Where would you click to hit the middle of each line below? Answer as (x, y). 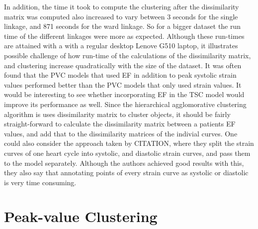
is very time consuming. (40, 182)
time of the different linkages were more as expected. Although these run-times (124, 36)
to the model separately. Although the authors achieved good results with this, (124, 163)
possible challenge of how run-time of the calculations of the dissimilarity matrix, (128, 55)
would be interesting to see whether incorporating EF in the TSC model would (124, 94)
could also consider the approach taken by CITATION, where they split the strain (129, 143)
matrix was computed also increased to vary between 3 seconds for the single (121, 16)
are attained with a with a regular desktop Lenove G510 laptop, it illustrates (121, 46)
